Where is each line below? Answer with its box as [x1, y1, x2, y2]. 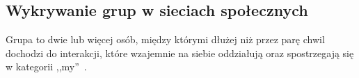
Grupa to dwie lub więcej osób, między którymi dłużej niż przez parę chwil [6, 32, 325, 47]
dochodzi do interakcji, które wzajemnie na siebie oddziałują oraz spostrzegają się [6, 45, 354, 60]
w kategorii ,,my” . [6, 59, 87, 74]
